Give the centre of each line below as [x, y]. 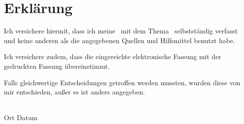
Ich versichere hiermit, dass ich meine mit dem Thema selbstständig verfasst [121, 31]
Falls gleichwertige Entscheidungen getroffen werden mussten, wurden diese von [122, 82]
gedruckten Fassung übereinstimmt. [57, 66]
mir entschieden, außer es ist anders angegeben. [75, 92]
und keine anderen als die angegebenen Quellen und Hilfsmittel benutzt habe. [120, 40]
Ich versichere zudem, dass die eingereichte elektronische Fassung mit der [113, 56]
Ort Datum [21, 117]
